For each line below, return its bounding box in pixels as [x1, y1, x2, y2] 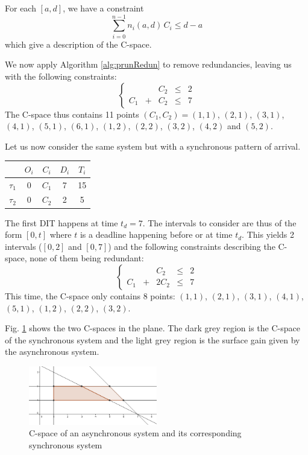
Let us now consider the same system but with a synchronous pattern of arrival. [5, 139, 301, 152]
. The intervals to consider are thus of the [142, 216, 297, 229]
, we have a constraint [63, 2, 144, 14]
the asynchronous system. [5, 345, 99, 358]
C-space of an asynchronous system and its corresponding [29, 427, 242, 439]
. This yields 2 [242, 228, 294, 241]
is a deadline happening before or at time [80, 228, 233, 241]
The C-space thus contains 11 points [5, 107, 139, 120]
